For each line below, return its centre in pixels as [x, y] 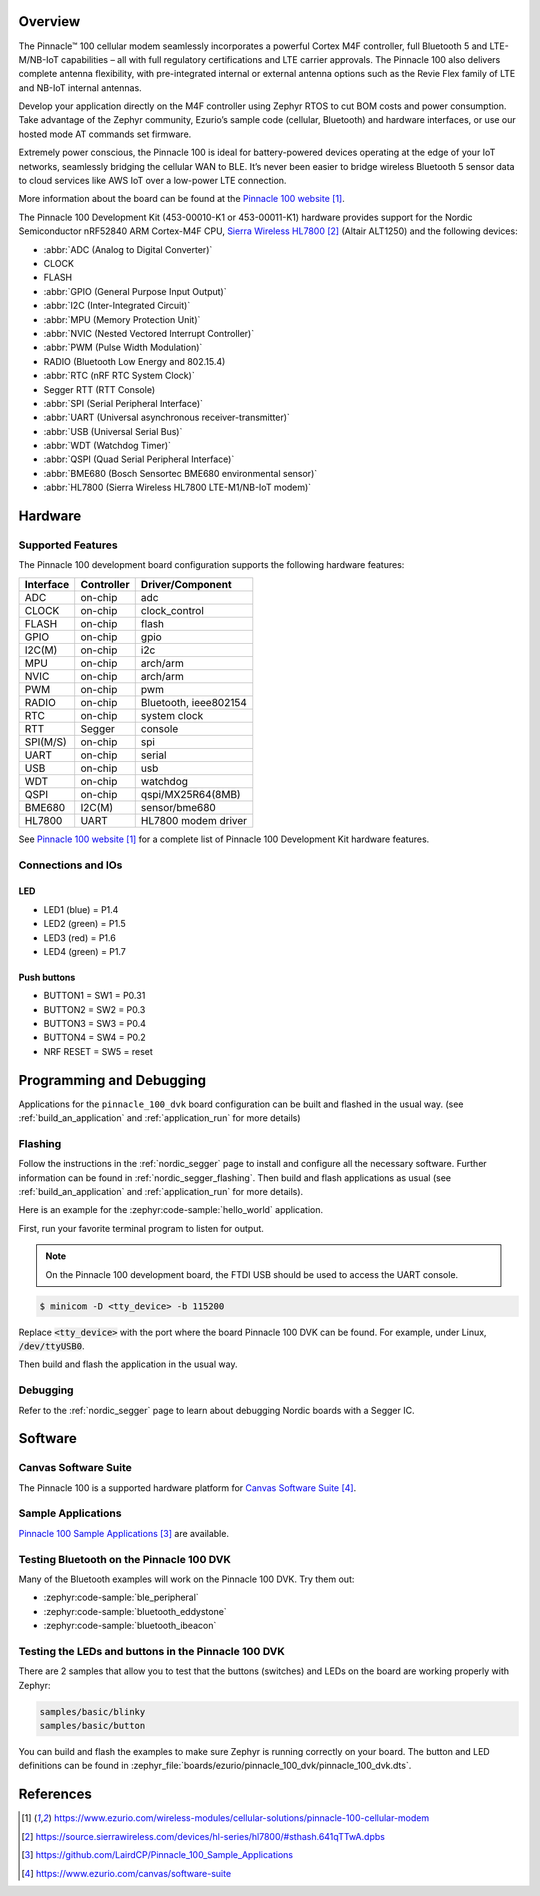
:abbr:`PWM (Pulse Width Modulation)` [123, 347]
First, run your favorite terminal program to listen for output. [141, 1228]
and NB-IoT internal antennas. [80, 87]
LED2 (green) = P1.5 [85, 924]
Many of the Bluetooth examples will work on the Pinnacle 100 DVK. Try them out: [186, 1579]
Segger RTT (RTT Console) [99, 389]
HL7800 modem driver [194, 820]
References [55, 1794]
